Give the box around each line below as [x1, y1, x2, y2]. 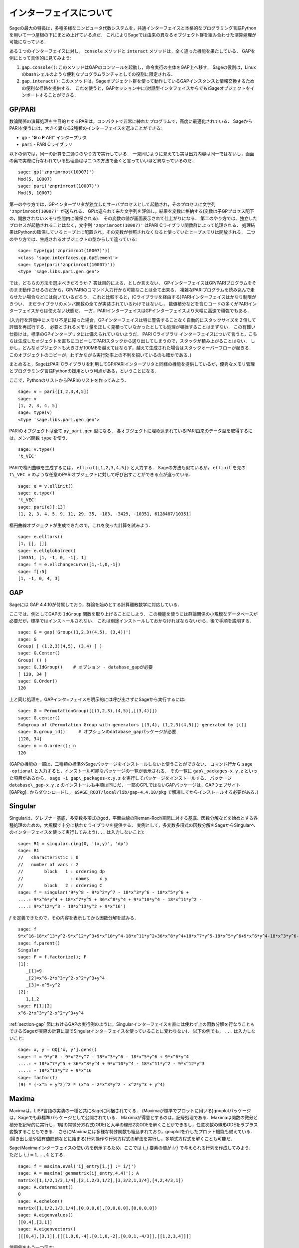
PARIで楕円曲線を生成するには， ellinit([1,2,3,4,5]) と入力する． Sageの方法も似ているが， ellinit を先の [9, 464, 246, 470]
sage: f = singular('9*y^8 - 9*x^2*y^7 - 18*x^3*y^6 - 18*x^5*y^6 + [18, 890, 189, 896]
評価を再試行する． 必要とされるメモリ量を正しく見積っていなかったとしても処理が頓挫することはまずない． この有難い [9, 324, 256, 330]
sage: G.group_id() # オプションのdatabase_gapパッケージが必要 [18, 729, 176, 735]
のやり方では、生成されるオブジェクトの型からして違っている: [9, 236, 137, 242]
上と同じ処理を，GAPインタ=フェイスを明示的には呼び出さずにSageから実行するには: [9, 696, 186, 702]
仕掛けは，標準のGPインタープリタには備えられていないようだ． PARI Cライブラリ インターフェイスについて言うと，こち [9, 331, 258, 337]
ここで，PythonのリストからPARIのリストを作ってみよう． [9, 377, 129, 383]
